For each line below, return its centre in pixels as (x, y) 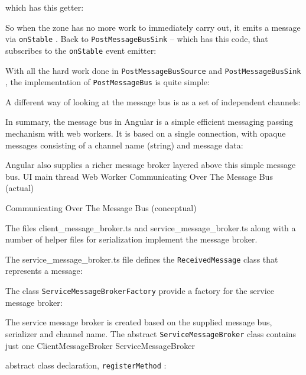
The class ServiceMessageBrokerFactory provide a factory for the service (140, 290)
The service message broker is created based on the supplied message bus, (139, 322)
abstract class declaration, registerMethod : (86, 365)
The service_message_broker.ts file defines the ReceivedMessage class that (142, 259)
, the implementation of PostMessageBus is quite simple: (108, 82)
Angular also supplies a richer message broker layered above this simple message (151, 165)
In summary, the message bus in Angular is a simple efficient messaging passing (149, 122)
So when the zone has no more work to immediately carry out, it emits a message (153, 27)
